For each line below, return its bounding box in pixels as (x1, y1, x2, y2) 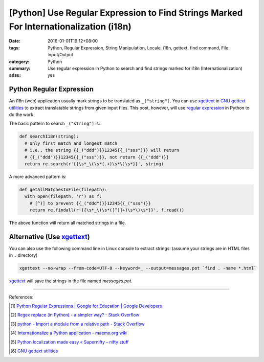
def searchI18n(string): (19, 134, 79, 139)
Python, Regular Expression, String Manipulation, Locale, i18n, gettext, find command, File (47, 45, 229, 51)
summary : (9, 65, 31, 71)
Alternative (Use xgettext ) (9, 232, 90, 241)
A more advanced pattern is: (9, 174, 66, 180)
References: (9, 294, 34, 300)
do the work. (9, 112, 35, 117)
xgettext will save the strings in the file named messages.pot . (9, 278, 132, 284)
